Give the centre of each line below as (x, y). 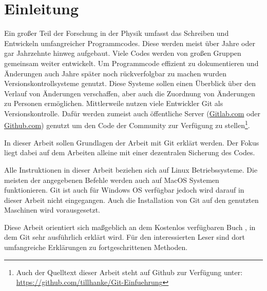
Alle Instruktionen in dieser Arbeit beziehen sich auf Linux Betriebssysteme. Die (131, 169)
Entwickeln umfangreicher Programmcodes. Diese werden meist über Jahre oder (130, 43)
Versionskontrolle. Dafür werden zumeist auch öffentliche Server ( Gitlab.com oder (132, 113)
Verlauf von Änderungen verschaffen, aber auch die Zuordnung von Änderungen (130, 93)
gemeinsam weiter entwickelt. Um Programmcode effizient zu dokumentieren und (131, 63)
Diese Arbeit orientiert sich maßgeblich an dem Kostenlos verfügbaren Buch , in (130, 227)
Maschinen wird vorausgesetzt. (52, 210)
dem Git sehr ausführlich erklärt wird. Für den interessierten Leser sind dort (125, 237)
